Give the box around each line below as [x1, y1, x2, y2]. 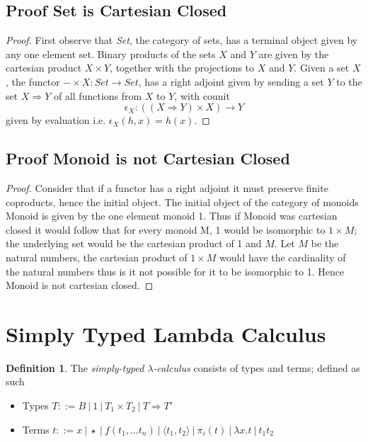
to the [336, 74, 362, 89]
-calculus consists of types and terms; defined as [153, 360, 360, 375]
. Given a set [294, 60, 350, 75]
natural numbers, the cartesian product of [6, 249, 188, 264]
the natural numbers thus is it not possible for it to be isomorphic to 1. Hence [6, 263, 345, 278]
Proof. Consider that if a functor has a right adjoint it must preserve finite [6, 180, 328, 195]
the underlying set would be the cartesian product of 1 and [6, 236, 262, 251]
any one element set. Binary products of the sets [6, 46, 216, 61]
